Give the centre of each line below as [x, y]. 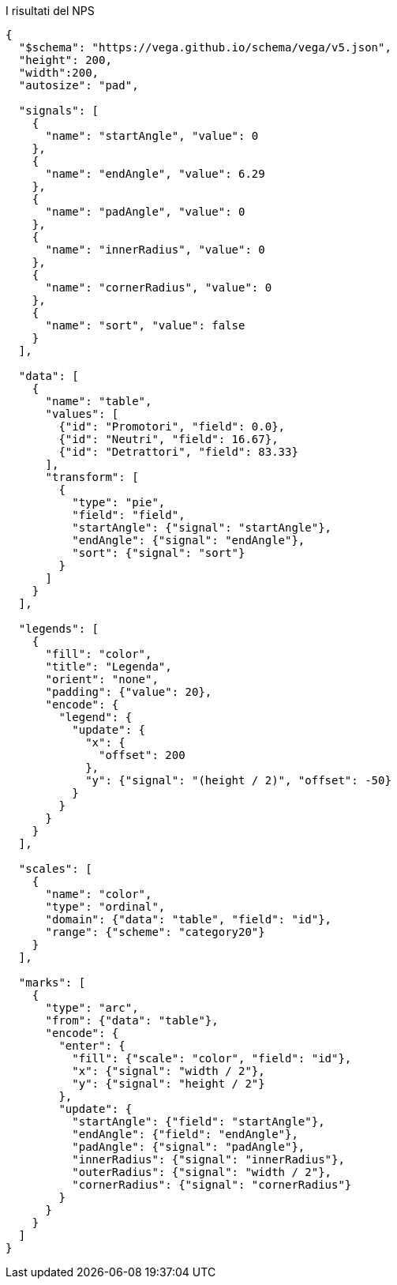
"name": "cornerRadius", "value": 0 [159, 287]
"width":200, [59, 73]
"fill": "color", [99, 654]
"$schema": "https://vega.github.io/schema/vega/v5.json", [205, 47]
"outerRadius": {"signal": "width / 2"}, [202, 1172]
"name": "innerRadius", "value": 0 [155, 250]
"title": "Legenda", [109, 667]
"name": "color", [99, 894]
